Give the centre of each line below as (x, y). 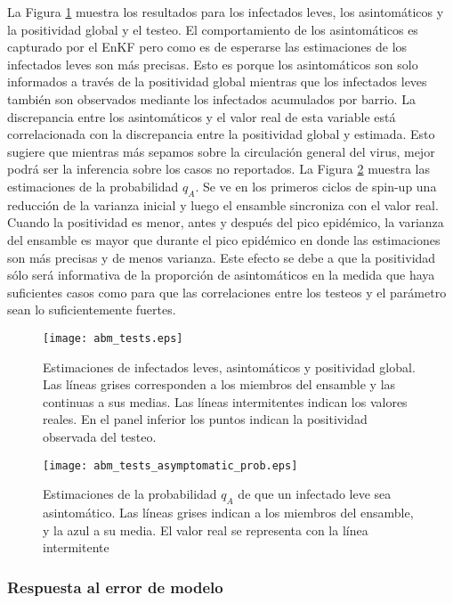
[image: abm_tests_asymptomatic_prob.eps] (170, 465)
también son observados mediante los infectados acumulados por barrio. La (211, 98)
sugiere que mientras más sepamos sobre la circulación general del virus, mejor (221, 151)
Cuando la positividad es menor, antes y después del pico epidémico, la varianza (226, 222)
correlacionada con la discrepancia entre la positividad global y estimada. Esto (221, 134)
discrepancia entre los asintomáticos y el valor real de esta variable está (202, 116)
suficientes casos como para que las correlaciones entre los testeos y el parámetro (227, 292)
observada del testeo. (100, 436)
